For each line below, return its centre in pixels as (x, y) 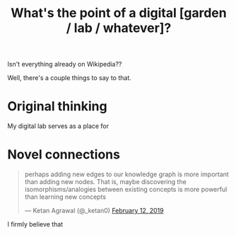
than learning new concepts (65, 197)
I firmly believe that (35, 224)
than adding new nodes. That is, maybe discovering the (106, 182)
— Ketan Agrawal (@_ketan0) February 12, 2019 (94, 211)
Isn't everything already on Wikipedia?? (65, 64)
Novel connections (64, 155)
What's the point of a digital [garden (119, 13)
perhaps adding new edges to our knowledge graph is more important (127, 174)
